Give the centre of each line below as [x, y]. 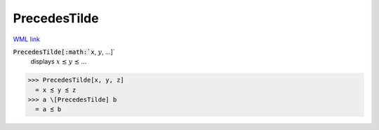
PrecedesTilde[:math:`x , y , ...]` [64, 52]
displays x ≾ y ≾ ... [59, 62]
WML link [27, 39]
